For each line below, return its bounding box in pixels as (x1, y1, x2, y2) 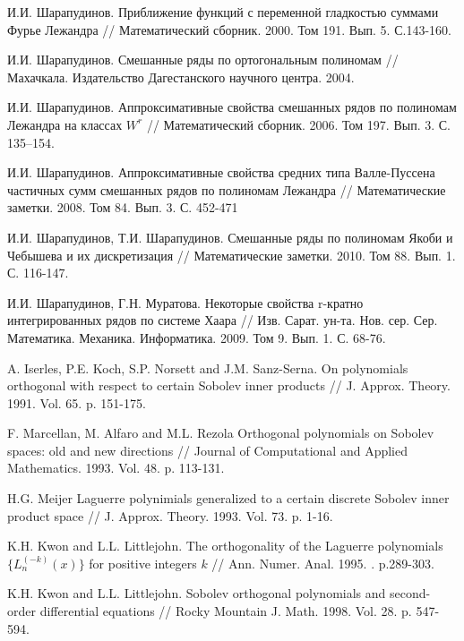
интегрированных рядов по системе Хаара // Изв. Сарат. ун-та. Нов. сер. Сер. (7, 311, 438, 329)
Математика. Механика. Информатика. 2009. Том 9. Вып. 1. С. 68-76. (7, 328, 386, 346)
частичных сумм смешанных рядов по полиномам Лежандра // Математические (7, 180, 446, 199)
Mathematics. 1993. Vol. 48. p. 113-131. (7, 458, 225, 477)
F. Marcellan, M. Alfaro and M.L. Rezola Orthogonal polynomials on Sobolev (7, 423, 434, 442)
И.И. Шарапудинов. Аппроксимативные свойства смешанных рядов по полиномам (7, 98, 457, 116)
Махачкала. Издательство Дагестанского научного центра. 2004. (7, 67, 355, 86)
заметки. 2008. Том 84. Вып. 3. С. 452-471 (7, 198, 238, 217)
